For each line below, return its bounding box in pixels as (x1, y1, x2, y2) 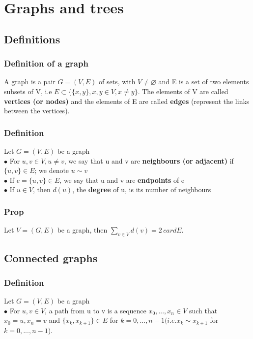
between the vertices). (4, 105, 70, 116)
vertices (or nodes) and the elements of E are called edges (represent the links (4, 96, 250, 106)
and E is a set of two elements (158, 76, 249, 87)
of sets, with (99, 76, 136, 87)
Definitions (4, 31, 60, 46)
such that (189, 305, 218, 315)
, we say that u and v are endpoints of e (59, 174, 185, 185)
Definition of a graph (4, 57, 88, 69)
